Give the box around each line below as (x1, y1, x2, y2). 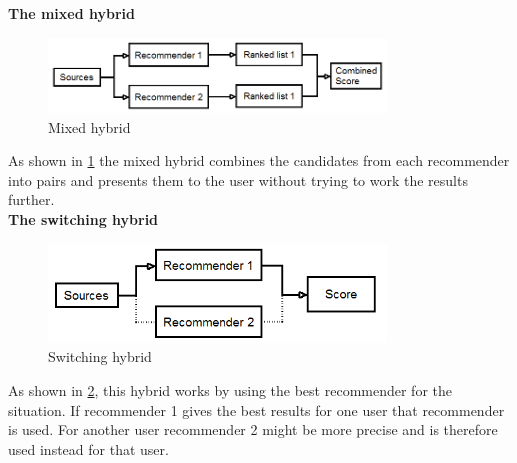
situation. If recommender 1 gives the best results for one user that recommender (8, 399, 505, 420)
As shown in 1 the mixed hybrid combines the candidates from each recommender (8, 150, 510, 171)
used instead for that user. (8, 438, 169, 459)
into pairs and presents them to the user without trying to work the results (8, 169, 468, 190)
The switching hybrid (8, 208, 159, 229)
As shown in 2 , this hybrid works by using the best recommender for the (8, 380, 452, 400)
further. (8, 189, 55, 210)
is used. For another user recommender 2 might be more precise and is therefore (8, 419, 498, 440)
